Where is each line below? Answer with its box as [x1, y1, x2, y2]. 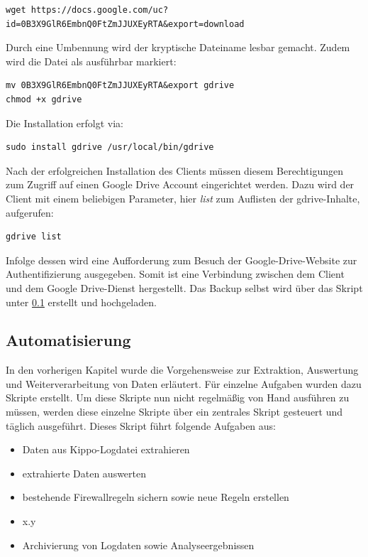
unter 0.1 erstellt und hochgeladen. [6, 294, 157, 309]
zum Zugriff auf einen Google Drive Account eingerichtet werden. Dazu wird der [6, 177, 355, 192]
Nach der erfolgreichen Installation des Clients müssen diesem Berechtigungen [6, 163, 343, 178]
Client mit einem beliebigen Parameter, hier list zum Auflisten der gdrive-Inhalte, [6, 190, 360, 205]
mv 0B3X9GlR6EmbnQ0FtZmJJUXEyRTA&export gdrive [6, 80, 235, 91]
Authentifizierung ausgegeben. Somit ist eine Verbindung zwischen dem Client [6, 266, 345, 281]
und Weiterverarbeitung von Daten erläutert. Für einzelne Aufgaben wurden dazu [6, 376, 362, 391]
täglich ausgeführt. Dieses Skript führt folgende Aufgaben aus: [6, 418, 277, 433]
